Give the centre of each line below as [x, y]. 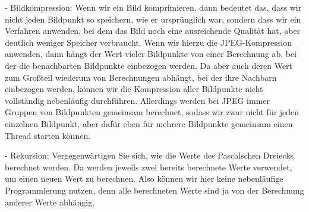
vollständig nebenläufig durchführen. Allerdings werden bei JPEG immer [137, 100]
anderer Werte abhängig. [50, 202]
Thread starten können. [48, 135]
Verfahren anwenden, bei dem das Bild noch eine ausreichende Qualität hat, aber [153, 31]
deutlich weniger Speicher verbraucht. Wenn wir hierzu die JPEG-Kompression [148, 42]
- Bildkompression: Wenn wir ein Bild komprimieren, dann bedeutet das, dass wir [153, 7]
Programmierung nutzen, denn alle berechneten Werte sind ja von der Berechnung [154, 190]
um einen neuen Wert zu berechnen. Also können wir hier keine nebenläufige [144, 178]
